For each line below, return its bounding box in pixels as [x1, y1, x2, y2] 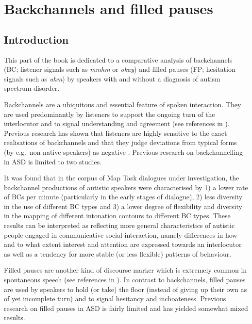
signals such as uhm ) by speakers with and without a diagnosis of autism [4, 73, 220, 83]
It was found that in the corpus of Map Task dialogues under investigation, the [4, 173, 239, 183]
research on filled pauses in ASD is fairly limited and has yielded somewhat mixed [4, 303, 248, 313]
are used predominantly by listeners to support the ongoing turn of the [4, 109, 215, 119]
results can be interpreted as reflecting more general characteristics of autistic [4, 220, 235, 230]
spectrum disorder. [4, 83, 60, 93]
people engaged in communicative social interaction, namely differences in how [4, 229, 237, 240]
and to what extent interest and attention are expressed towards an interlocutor [4, 239, 242, 249]
